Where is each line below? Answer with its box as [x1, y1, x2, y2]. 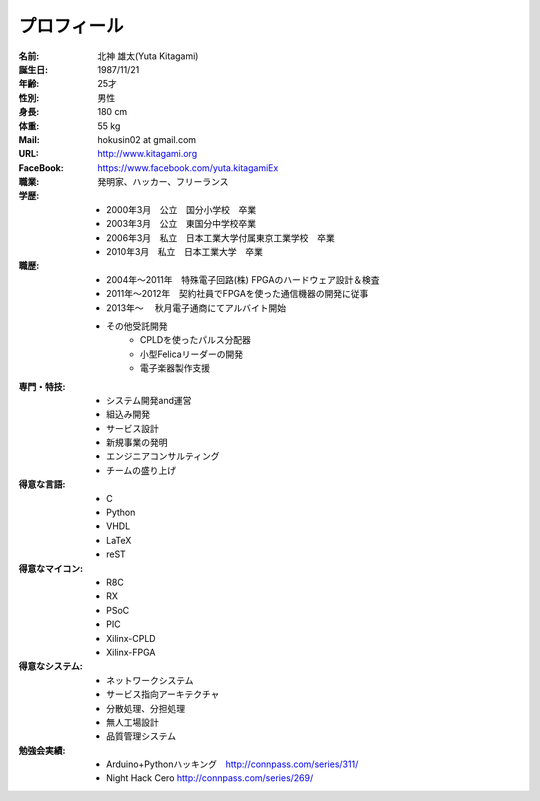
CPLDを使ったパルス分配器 [140, 334, 252, 346]
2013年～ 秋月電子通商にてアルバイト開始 [106, 301, 287, 314]
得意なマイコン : [18, 562, 84, 574]
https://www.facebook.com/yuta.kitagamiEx [97, 161, 279, 174]
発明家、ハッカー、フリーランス [97, 176, 229, 188]
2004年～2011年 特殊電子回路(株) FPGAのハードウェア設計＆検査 [106, 273, 380, 285]
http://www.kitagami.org [97, 148, 198, 160]
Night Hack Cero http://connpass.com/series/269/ [106, 772, 314, 784]
